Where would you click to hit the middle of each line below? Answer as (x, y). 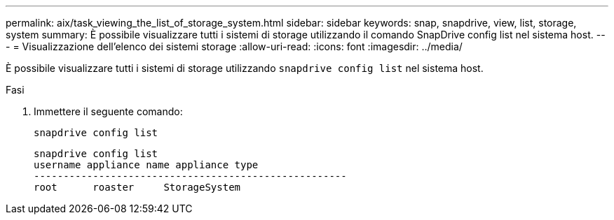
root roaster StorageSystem (137, 187)
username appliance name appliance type (146, 165)
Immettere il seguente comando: (108, 111)
